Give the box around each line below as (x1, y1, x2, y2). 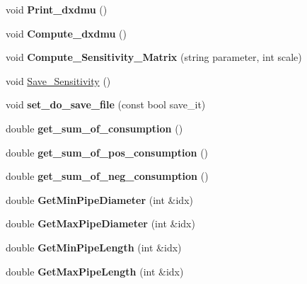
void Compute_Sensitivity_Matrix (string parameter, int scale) (6, 50, 302, 64)
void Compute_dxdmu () (6, 25, 127, 40)
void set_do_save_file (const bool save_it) (6, 97, 206, 112)
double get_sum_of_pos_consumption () (6, 144, 209, 159)
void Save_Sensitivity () (6, 73, 111, 88)
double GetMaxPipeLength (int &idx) (6, 263, 184, 278)
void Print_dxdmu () (6, 2, 108, 16)
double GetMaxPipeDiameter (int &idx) (6, 216, 195, 231)
